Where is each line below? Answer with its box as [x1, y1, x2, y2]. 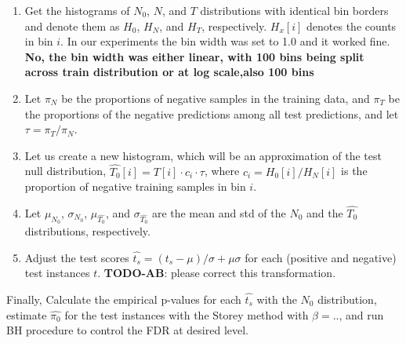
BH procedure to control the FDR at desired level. [6, 322, 248, 338]
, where [204, 162, 240, 179]
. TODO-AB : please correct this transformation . [97, 265, 336, 281]
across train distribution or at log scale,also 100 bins [24, 64, 314, 80]
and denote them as [24, 17, 120, 34]
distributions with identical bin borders [200, 2, 389, 18]
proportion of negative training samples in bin [24, 178, 246, 195]
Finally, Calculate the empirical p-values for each [6, 290, 241, 307]
